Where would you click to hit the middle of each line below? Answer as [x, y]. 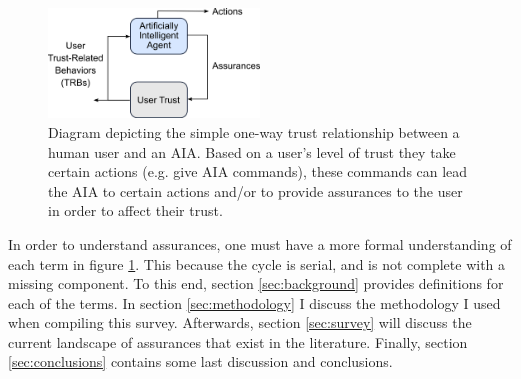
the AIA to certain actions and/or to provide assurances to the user [255, 190]
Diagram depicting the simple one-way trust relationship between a [254, 131]
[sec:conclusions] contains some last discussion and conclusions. [200, 361]
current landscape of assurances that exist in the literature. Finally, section [238, 341]
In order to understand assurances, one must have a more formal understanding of [260, 243]
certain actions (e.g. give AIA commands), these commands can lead [258, 171]
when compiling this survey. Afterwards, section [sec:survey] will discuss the [240, 322]
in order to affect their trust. [135, 210]
